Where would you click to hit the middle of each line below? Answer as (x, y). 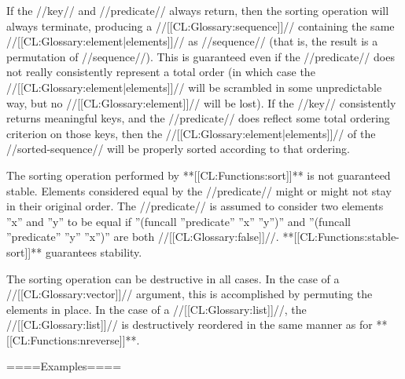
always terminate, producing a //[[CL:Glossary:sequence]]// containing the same (201, 26)
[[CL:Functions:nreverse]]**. (73, 339)
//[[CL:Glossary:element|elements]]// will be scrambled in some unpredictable (194, 87)
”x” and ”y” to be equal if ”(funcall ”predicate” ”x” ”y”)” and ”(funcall (179, 221)
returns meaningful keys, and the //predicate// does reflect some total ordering (198, 118)
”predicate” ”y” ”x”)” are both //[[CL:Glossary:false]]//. (143, 237)
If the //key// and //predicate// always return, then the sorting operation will (198, 10)
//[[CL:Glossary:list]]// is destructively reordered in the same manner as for (190, 324)
